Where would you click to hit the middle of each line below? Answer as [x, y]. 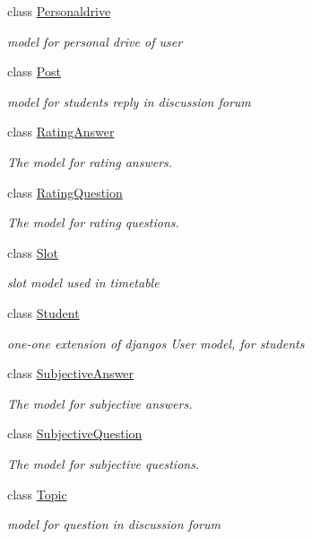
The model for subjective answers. [100, 403]
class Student [43, 312]
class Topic [37, 494]
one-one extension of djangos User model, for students [156, 343]
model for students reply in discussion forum [129, 101]
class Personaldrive [59, 11]
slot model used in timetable [83, 283]
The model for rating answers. [90, 161]
